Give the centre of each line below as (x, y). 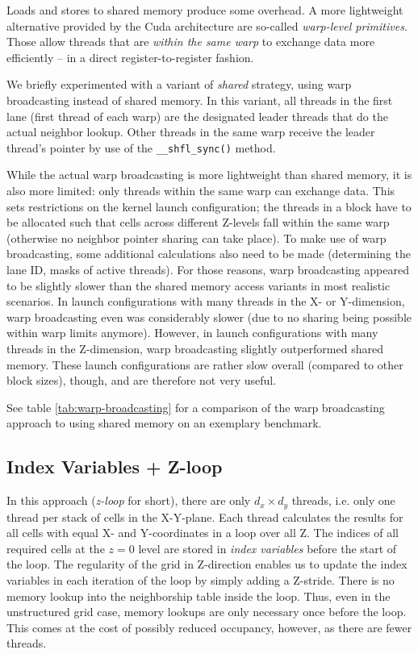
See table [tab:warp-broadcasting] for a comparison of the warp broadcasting (196, 407)
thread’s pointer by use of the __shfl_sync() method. (141, 147)
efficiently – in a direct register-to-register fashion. (130, 57)
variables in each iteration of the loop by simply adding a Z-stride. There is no (201, 579)
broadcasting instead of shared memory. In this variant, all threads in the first (200, 100)
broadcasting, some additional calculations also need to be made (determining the (209, 254)
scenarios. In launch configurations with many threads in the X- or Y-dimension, (206, 301)
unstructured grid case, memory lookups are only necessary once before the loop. (207, 612)
